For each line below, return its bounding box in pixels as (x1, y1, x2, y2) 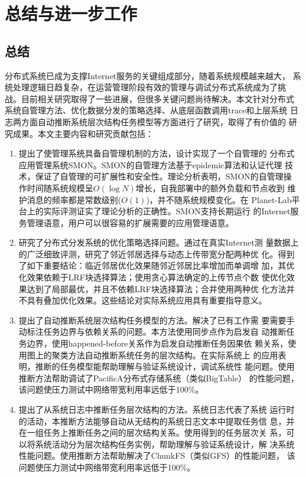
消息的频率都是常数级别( (27, 193, 122, 205)
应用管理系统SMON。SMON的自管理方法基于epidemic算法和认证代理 (18, 158, 282, 171)
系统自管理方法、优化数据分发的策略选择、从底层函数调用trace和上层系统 (5, 104, 288, 116)
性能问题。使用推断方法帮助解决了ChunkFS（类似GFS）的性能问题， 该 (18, 449, 295, 462)
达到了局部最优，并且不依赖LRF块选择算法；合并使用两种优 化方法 (27, 282, 287, 295)
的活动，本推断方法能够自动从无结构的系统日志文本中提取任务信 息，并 (18, 414, 295, 427)
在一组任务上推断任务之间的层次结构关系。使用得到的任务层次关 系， (18, 426, 287, 439)
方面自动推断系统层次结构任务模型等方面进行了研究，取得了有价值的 (21, 115, 286, 128)
